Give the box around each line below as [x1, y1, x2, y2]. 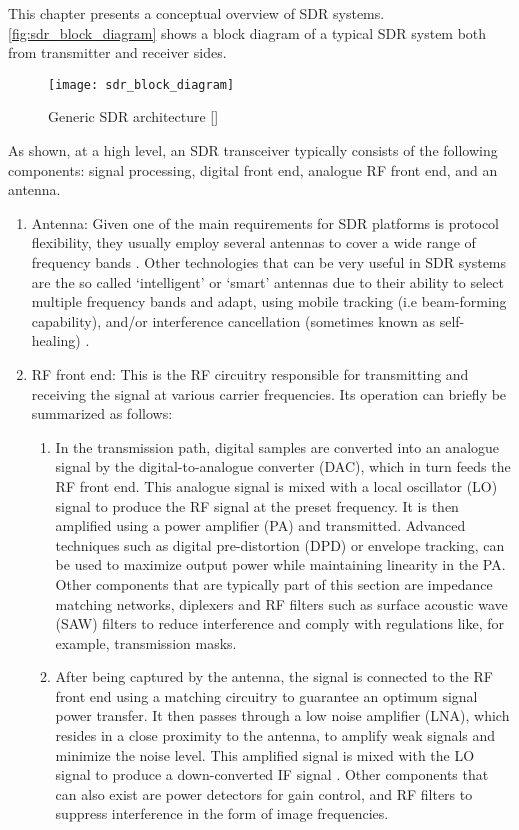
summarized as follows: [31, 403, 173, 424]
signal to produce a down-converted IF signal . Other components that [55, 764, 489, 785]
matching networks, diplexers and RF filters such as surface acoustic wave [55, 593, 508, 614]
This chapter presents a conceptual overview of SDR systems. [8, 3, 385, 23]
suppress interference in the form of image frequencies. [55, 803, 389, 824]
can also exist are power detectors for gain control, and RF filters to [55, 783, 473, 804]
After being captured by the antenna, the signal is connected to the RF [55, 666, 493, 687]
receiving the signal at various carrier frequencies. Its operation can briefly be [31, 383, 507, 404]
